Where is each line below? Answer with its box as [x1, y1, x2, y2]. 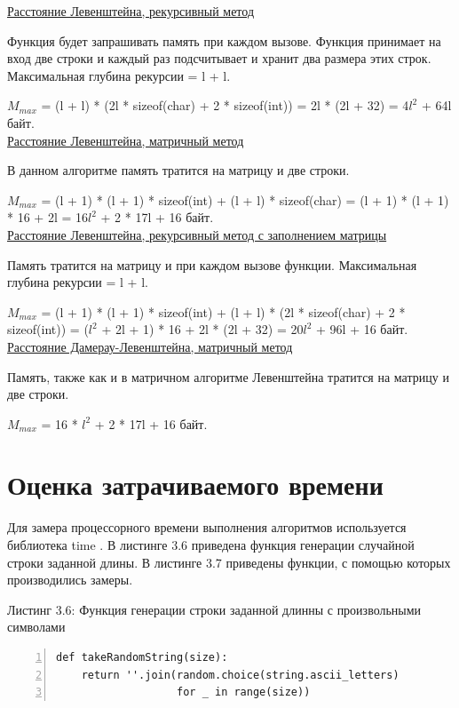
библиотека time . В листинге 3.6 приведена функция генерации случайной [7, 536, 415, 553]
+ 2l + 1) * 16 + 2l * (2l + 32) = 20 [101, 320, 304, 338]
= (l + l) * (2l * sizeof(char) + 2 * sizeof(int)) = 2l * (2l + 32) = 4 [41, 96, 409, 115]
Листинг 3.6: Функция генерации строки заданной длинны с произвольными [7, 600, 422, 618]
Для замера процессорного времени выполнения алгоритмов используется [7, 518, 407, 537]
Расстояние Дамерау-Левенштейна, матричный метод [7, 337, 293, 355]
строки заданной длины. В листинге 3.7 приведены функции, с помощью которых [7, 553, 451, 571]
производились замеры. [7, 570, 133, 589]
